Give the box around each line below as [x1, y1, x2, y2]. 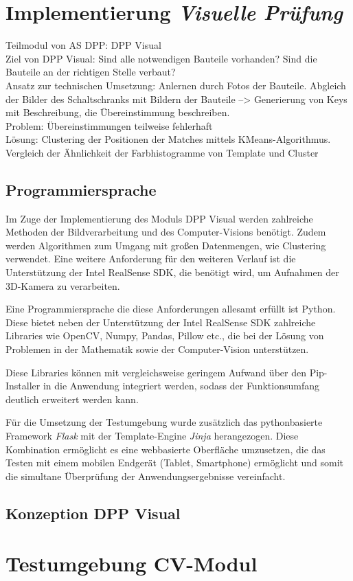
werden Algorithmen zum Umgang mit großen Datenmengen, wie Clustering [5, 238, 326, 252]
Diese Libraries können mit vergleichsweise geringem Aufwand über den [5, 365, 306, 379]
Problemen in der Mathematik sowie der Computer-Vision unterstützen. [5, 342, 309, 356]
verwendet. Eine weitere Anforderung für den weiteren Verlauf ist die [5, 251, 296, 266]
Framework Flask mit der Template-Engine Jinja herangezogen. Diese [5, 428, 299, 442]
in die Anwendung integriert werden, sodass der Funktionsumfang [43, 378, 319, 393]
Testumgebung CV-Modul [5, 549, 258, 578]
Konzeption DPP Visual [5, 502, 181, 523]
